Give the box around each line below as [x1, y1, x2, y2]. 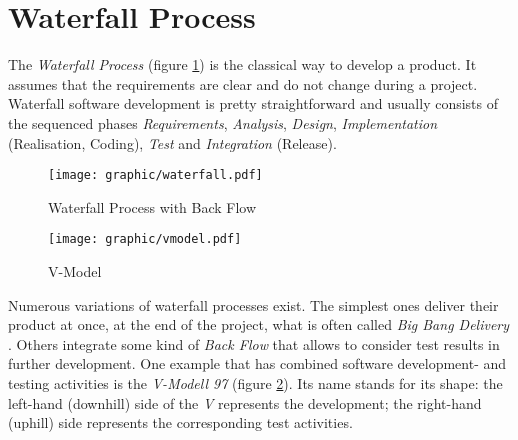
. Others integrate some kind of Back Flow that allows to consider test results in [8, 333, 500, 354]
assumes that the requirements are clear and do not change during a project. [8, 73, 478, 94]
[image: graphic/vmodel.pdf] [48, 232, 242, 247]
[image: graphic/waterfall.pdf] [48, 168, 263, 183]
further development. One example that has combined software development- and [8, 353, 507, 374]
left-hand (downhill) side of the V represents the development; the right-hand [8, 392, 482, 413]
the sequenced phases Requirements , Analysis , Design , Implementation [8, 112, 438, 133]
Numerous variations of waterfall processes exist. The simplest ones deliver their [8, 294, 499, 315]
